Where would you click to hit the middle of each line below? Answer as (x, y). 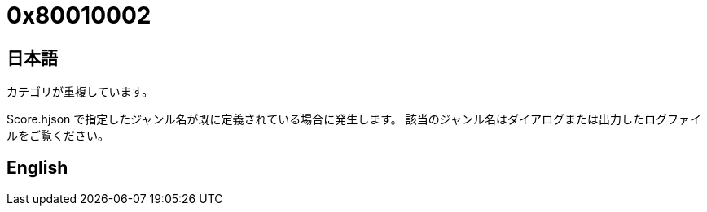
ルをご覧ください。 (58, 136)
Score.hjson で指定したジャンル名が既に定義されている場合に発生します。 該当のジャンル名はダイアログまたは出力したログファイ (354, 119)
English (37, 167)
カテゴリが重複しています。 (80, 92)
